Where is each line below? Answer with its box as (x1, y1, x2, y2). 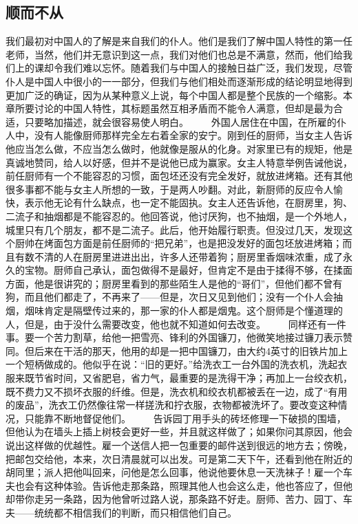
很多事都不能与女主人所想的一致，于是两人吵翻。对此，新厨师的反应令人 (6, 182, 333, 196)
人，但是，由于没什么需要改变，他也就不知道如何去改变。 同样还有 (6, 316, 327, 331)
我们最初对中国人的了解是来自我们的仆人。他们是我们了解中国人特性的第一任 (6, 34, 352, 48)
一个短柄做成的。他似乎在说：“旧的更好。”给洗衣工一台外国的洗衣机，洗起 (6, 357, 338, 371)
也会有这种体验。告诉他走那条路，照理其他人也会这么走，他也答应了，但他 (14, 478, 352, 492)
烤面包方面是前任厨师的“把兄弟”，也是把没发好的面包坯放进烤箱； (43, 236, 343, 250)
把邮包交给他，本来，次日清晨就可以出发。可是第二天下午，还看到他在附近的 (6, 451, 352, 466)
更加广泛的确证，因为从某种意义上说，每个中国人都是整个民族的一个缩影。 (6, 87, 343, 102)
